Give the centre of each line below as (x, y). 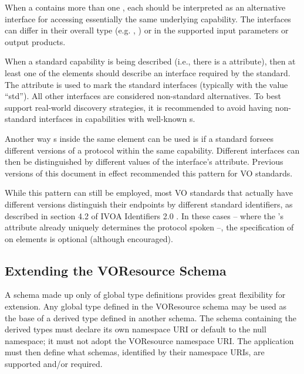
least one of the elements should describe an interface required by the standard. (148, 72)
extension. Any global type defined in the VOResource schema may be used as (146, 306)
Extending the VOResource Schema (116, 270)
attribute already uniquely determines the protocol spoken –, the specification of (149, 227)
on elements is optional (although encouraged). (89, 238)
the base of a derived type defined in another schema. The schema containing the (151, 317)
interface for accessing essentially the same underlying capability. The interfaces (148, 18)
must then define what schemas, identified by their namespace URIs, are (135, 352)
